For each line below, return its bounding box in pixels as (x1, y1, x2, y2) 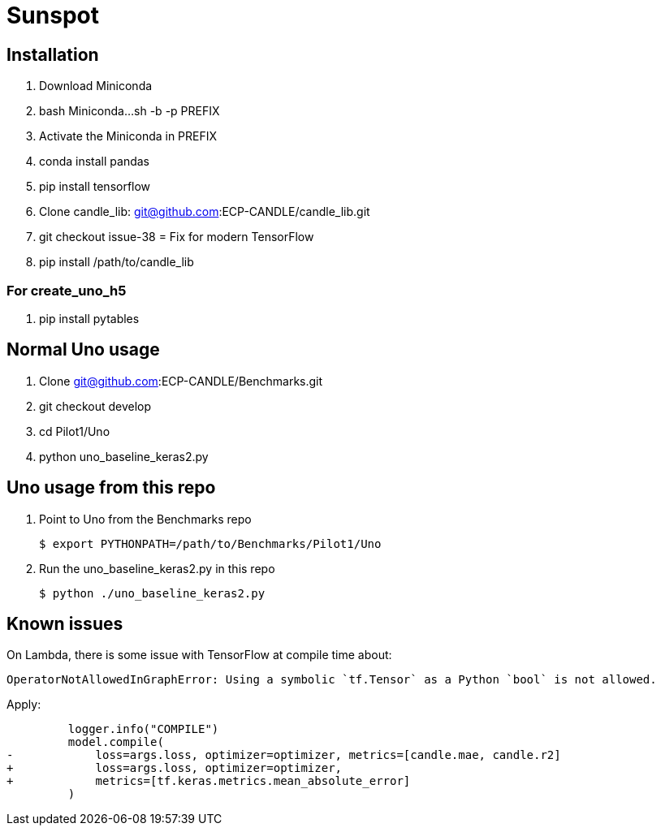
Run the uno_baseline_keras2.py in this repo (39, 561, 275, 576)
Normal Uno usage (6, 339, 160, 360)
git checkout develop (39, 399, 152, 413)
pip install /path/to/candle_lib (39, 255, 194, 269)
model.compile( (67, 735, 164, 749)
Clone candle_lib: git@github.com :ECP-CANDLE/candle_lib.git (39, 205, 370, 219)
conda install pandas (39, 154, 149, 169)
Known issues (6, 614, 123, 635)
